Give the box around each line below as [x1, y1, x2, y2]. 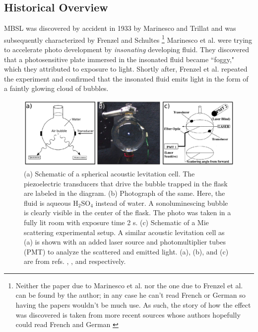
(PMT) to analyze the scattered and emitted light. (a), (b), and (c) [24, 246, 229, 256]
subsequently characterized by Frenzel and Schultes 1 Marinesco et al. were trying [4, 33, 253, 45]
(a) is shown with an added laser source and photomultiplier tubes [24, 237, 226, 247]
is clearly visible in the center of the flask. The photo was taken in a [24, 207, 231, 218]
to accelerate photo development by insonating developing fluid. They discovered [4, 44, 249, 55]
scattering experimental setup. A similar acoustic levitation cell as [24, 227, 225, 237]
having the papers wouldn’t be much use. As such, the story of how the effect [15, 300, 251, 310]
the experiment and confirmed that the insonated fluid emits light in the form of [4, 73, 249, 83]
